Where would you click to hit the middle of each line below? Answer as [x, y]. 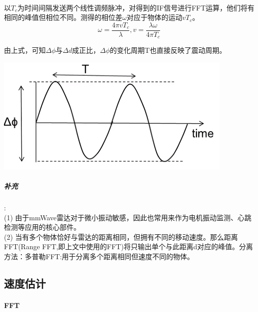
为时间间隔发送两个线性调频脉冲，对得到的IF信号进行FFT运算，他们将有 [136, 7]
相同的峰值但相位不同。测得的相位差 [63, 17]
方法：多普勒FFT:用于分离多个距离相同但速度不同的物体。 [99, 256]
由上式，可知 [25, 50]
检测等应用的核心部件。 [42, 227]
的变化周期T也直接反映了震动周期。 [168, 50]
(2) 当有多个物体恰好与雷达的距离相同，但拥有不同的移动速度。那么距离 [121, 236]
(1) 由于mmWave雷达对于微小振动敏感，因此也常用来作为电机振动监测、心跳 [128, 217]
